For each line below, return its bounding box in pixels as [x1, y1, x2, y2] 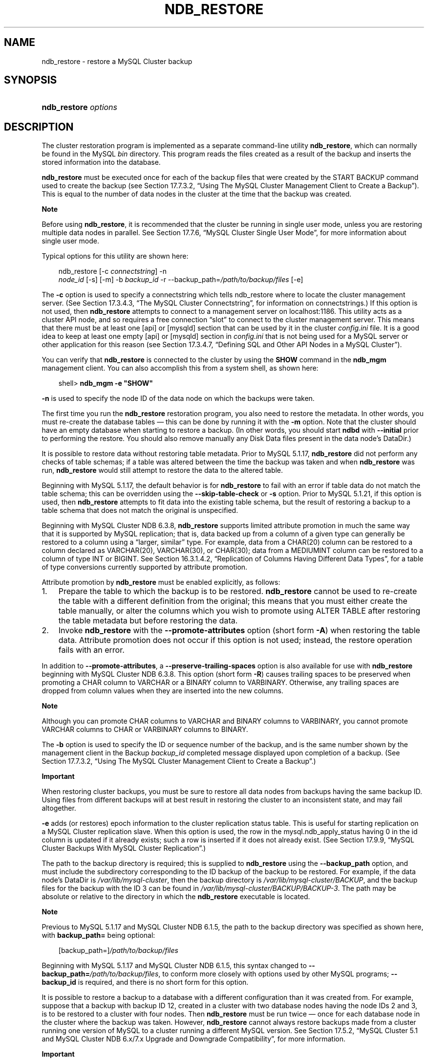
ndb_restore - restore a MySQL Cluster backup [42, 57, 193, 66]
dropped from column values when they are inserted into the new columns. [42, 686, 283, 695]
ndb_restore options [42, 102, 118, 112]
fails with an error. [58, 645, 125, 655]
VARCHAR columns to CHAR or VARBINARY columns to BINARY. [42, 725, 248, 734]
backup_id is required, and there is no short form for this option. [42, 978, 249, 987]
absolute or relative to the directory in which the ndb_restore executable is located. [42, 892, 310, 901]
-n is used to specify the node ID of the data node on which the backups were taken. [42, 394, 315, 403]
